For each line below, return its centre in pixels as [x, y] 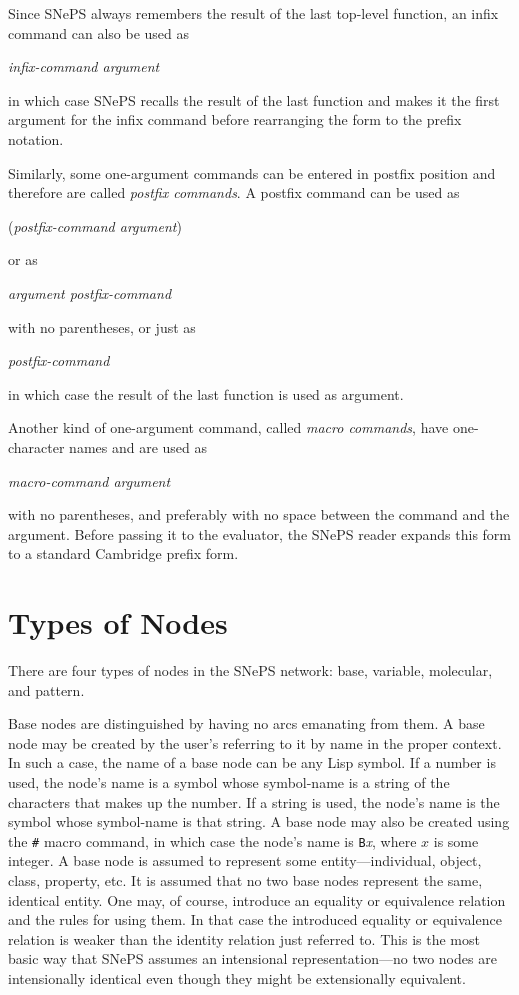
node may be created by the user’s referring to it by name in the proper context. [255, 742]
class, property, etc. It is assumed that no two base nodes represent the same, [245, 880]
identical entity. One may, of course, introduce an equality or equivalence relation [257, 899]
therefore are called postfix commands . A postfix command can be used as [234, 192]
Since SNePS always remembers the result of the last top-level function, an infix [253, 13]
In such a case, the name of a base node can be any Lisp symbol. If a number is [252, 762]
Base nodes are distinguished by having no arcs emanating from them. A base [246, 723]
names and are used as [138, 446]
